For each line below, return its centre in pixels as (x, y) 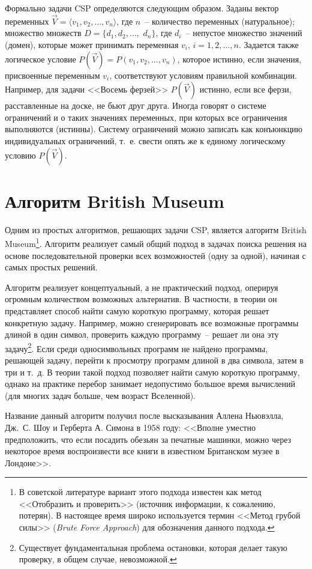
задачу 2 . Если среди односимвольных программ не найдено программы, (136, 347)
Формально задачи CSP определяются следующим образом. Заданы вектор (142, 8)
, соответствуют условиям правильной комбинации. (203, 75)
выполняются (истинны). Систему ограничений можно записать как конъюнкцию (154, 129)
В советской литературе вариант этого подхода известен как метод (140, 492)
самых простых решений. (51, 267)
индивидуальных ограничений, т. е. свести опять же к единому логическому (145, 140)
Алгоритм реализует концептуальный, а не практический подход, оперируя (142, 287)
